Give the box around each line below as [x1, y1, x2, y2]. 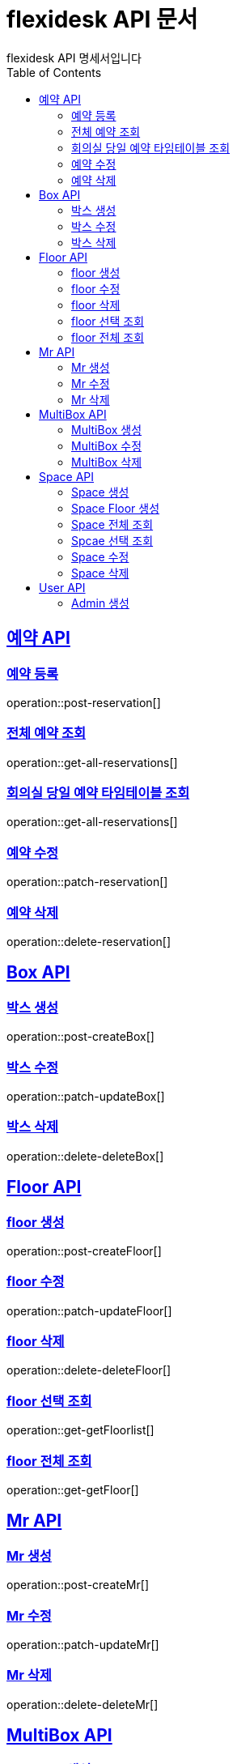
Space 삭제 [71, 565, 129, 580]
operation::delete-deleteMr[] [6, 1697, 159, 1711]
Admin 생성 [71, 595, 129, 610]
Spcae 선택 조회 [71, 533, 154, 548]
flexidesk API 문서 [6, 6, 198, 33]
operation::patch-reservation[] [6, 875, 168, 889]
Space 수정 [71, 549, 129, 564]
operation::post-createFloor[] [6, 1243, 162, 1258]
